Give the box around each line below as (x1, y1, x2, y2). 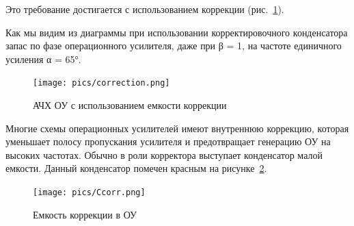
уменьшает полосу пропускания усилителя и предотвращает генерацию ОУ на (5, 134, 331, 149)
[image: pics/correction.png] (33, 78, 170, 88)
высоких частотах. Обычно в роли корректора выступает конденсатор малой (5, 147, 323, 162)
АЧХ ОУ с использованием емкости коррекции (33, 98, 227, 112)
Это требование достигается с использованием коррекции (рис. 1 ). (5, 2, 284, 16)
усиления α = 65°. (5, 51, 81, 66)
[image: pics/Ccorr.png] (33, 188, 146, 197)
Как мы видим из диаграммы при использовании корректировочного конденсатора (5, 25, 348, 39)
